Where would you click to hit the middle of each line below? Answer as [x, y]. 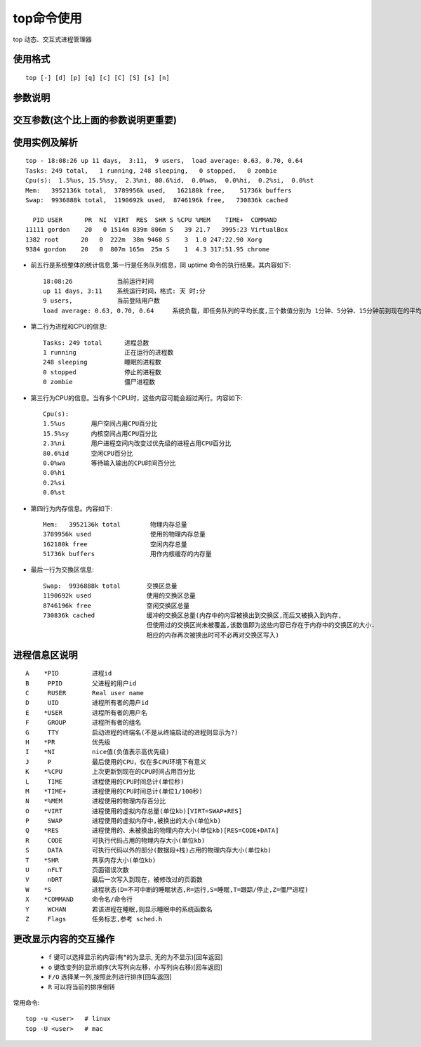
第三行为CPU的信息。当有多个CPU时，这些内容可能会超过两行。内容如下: [137, 397]
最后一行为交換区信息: [62, 569]
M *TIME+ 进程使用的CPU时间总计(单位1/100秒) [114, 791]
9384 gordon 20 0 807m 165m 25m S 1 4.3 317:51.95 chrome [148, 249]
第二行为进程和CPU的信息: [69, 327]
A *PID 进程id [69, 673]
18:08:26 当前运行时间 [99, 281]
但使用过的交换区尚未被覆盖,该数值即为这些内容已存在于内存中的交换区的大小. [261, 625]
